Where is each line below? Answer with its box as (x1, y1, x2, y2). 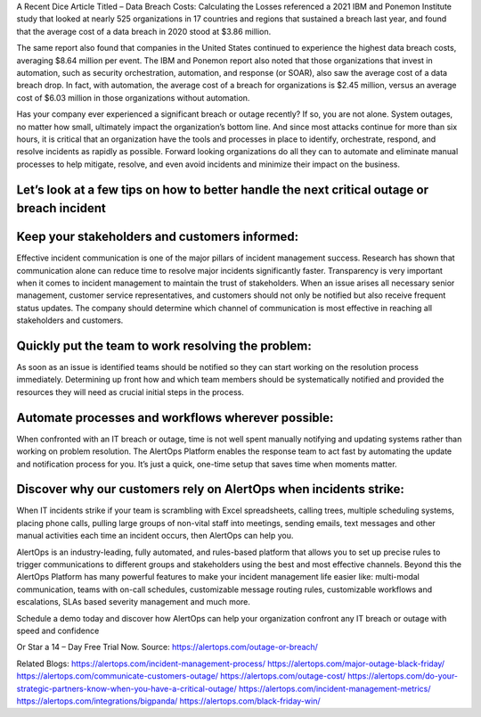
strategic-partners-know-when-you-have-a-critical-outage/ (16, 683, 238, 694)
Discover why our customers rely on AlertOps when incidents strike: (16, 482, 404, 497)
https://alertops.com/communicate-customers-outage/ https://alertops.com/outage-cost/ (16, 671, 346, 681)
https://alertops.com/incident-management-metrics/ (239, 683, 431, 694)
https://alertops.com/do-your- (347, 671, 459, 681)
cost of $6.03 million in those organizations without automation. (16, 92, 250, 103)
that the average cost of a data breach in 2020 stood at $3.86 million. (16, 26, 272, 37)
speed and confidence (16, 625, 100, 636)
